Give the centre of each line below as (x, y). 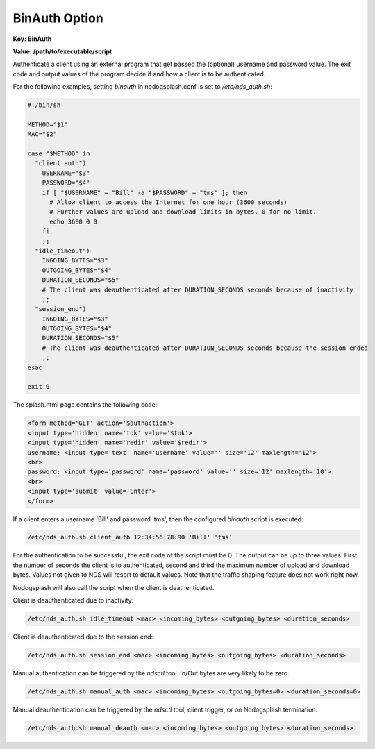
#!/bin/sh (44, 105)
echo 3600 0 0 (73, 221)
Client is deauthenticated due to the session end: (83, 637)
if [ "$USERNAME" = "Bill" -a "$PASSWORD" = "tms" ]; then (145, 192)
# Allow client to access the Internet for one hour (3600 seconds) (169, 202)
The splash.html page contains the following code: (85, 405)
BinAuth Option (58, 18)
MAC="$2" (42, 134)
